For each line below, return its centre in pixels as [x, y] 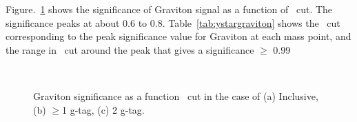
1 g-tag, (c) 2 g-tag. [103, 109]
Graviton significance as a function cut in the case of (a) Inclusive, [176, 95]
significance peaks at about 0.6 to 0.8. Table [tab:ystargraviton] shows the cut [173, 22]
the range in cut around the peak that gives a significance [130, 49]
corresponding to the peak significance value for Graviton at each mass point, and [178, 36]
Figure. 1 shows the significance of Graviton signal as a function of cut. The [169, 9]
